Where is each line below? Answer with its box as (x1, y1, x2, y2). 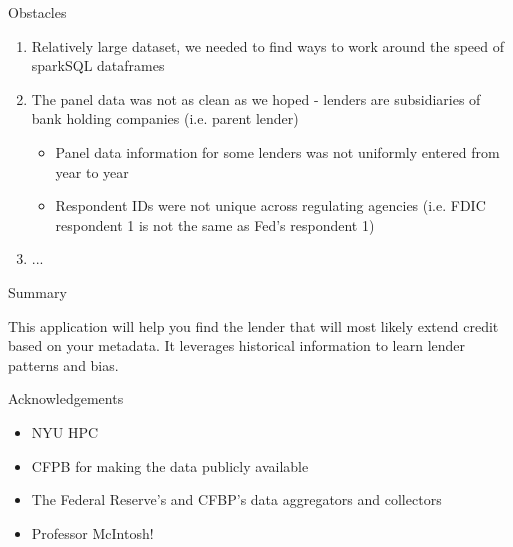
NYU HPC (31, 421, 99, 442)
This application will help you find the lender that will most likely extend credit (8, 315, 499, 336)
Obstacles (8, 2, 67, 22)
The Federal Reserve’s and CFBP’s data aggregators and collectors (31, 489, 442, 510)
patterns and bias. (8, 354, 119, 375)
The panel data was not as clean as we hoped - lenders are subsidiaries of (31, 88, 481, 109)
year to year (55, 161, 129, 182)
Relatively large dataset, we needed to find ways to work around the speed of (31, 35, 505, 56)
